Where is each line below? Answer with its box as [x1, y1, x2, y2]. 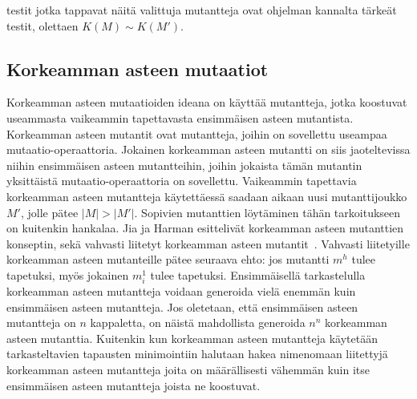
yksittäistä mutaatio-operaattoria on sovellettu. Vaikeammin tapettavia [6, 172, 357, 189]
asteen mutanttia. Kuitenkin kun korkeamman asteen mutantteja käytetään [6, 329, 378, 346]
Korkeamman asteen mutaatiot [6, 56, 269, 81]
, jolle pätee [20, 204, 79, 220]
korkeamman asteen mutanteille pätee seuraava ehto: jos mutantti [6, 251, 330, 268]
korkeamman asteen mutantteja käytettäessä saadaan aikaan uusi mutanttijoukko [6, 187, 407, 204]
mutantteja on [6, 314, 76, 331]
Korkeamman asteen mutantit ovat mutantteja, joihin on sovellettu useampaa [6, 125, 387, 142]
